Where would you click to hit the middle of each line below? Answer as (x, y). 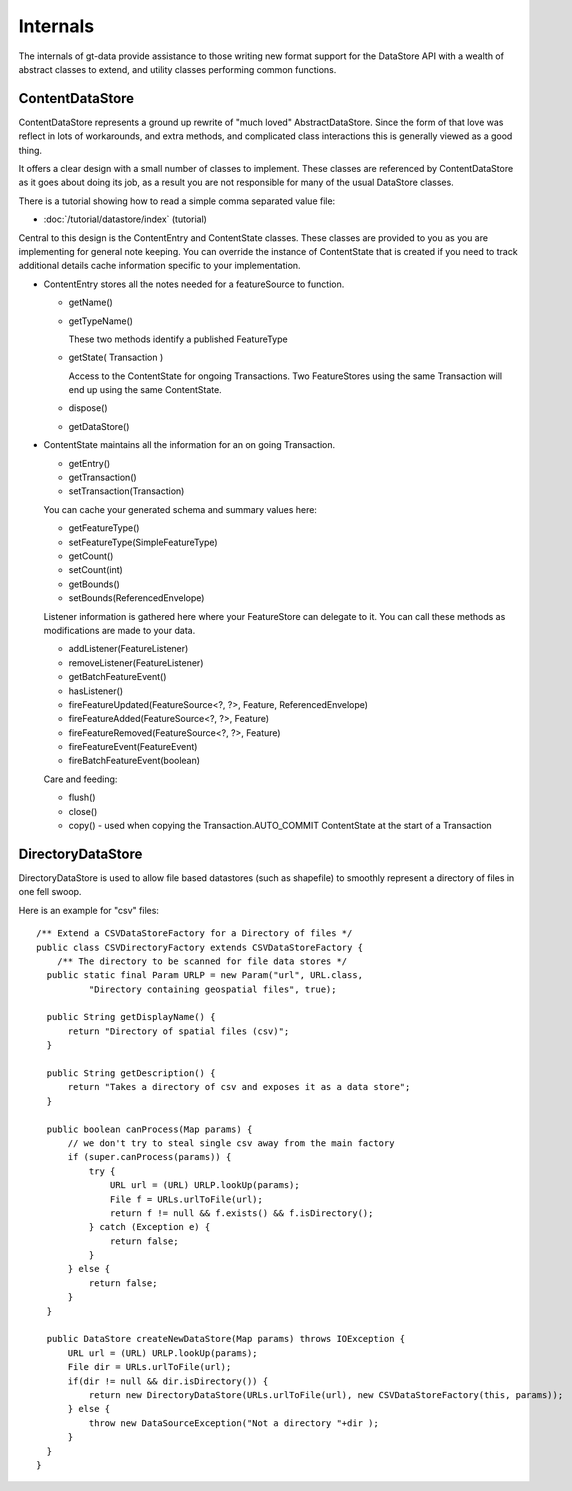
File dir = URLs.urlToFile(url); (149, 1367)
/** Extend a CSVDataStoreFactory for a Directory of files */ (194, 933)
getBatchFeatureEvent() (117, 677)
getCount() (91, 556)
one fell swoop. (50, 892)
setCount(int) (96, 570)
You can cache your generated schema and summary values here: (180, 509)
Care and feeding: (80, 779)
